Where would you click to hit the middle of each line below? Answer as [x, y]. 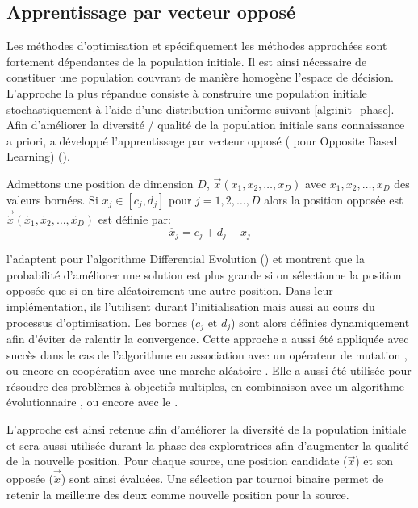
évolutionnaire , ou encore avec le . [92, 402]
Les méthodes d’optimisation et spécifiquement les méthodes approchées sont [197, 46]
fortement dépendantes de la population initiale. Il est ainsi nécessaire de [187, 61]
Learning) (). [38, 156]
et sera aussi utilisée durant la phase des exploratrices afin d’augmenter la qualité [208, 445]
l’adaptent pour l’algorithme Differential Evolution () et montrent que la [186, 259]
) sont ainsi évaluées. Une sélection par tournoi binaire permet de [222, 479]
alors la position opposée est [334, 199]
